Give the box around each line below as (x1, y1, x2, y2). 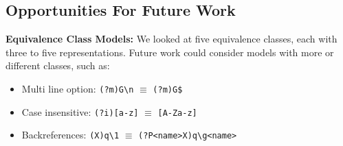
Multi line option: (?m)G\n (21, 81, 134, 95)
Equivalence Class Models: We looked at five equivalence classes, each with (5, 32, 338, 46)
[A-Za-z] (157, 108, 197, 118)
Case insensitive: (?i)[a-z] (21, 104, 139, 119)
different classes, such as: (5, 58, 110, 73)
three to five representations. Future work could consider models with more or (5, 45, 334, 59)
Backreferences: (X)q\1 (21, 127, 120, 142)
